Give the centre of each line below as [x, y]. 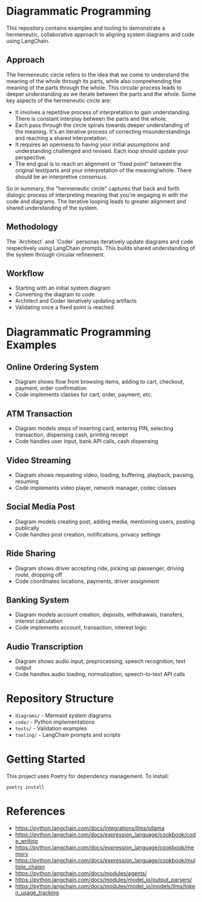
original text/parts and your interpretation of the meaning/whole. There [103, 170]
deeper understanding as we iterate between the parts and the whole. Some [101, 94]
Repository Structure [60, 699]
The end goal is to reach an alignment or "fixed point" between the [98, 164]
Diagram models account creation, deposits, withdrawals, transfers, [99, 615]
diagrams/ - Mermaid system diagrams [63, 716]
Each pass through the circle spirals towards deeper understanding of [102, 125]
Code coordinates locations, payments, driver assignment [87, 581]
